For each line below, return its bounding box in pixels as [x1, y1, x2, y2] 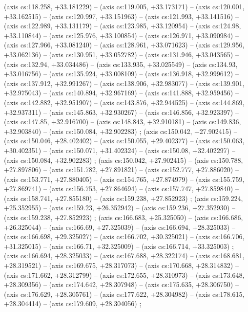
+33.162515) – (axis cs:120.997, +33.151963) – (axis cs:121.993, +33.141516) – [4, 11, 239, 21]
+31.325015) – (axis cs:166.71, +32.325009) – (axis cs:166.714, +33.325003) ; [4, 241, 234, 251]
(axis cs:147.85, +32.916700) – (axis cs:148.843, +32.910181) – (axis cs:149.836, [4, 116, 241, 127]
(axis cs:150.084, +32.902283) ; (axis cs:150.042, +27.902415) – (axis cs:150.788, [4, 155, 243, 165]
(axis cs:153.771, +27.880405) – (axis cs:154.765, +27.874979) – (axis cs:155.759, [4, 174, 245, 184]
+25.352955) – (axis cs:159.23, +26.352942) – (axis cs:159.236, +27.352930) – [4, 202, 235, 213]
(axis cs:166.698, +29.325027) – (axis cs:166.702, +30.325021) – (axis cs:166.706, [4, 231, 245, 242]
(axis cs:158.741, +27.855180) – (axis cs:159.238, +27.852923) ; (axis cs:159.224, [4, 193, 243, 203]
